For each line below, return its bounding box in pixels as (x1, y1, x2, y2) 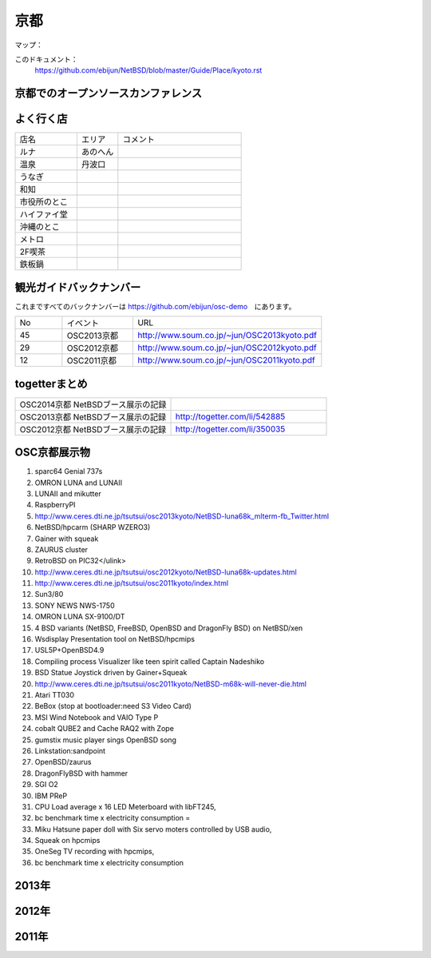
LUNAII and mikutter (34, 488, 101, 499)
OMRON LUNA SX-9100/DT (34, 612, 125, 622)
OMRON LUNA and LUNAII (34, 478, 123, 487)
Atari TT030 (34, 690, 75, 699)
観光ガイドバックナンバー (14, 280, 141, 294)
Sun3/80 (34, 590, 64, 599)
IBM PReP (34, 791, 68, 801)
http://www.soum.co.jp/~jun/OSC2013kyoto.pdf (136, 330, 317, 341)
